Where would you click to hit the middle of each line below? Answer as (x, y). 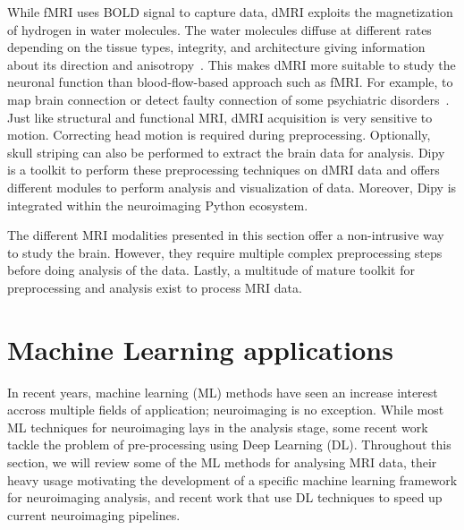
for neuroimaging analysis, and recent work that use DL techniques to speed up (225, 497)
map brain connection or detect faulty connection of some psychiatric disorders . (228, 99)
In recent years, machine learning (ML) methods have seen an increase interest (223, 392)
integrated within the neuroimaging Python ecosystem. (158, 205)
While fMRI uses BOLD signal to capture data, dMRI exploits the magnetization (230, 12)
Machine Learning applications (200, 349)
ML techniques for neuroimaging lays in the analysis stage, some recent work (218, 427)
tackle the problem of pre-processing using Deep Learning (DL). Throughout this (229, 445)
